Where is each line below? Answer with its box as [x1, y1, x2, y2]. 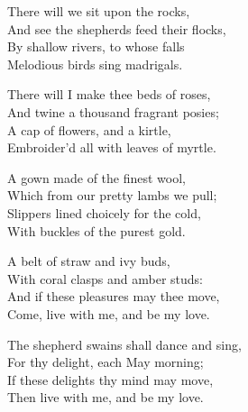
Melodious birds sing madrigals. [7, 54, 183, 73]
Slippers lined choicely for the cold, [7, 203, 201, 222]
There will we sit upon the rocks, [7, 2, 190, 20]
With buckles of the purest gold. [7, 221, 186, 240]
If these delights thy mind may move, [7, 370, 214, 389]
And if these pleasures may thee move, [7, 287, 220, 306]
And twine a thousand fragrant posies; [7, 102, 219, 121]
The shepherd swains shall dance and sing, [7, 334, 242, 353]
